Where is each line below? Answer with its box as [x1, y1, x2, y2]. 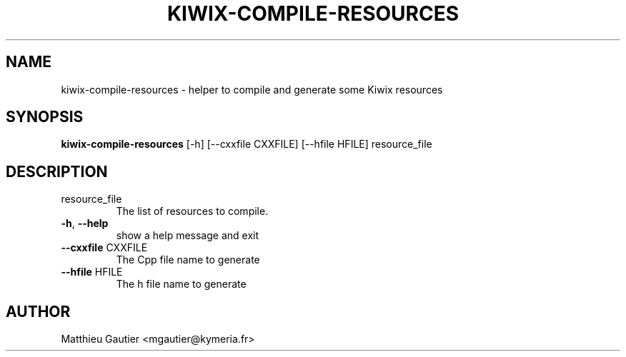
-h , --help [61, 217, 109, 230]
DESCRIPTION [6, 162, 108, 181]
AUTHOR [6, 302, 71, 321]
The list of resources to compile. [116, 205, 269, 218]
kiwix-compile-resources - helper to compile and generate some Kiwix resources [61, 83, 443, 96]
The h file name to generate [116, 278, 247, 291]
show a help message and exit [116, 229, 259, 242]
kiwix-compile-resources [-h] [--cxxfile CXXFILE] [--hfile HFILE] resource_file [61, 138, 432, 151]
